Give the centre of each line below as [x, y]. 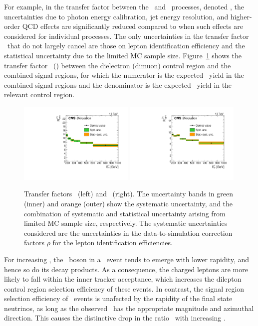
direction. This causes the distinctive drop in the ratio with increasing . [115, 318]
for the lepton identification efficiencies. [113, 243]
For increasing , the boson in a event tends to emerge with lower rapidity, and [127, 259]
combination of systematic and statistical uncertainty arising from [125, 213]
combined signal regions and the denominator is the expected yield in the [118, 84]
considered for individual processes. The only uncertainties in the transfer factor [127, 36]
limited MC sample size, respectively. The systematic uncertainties [126, 223]
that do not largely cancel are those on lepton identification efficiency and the [126, 46]
